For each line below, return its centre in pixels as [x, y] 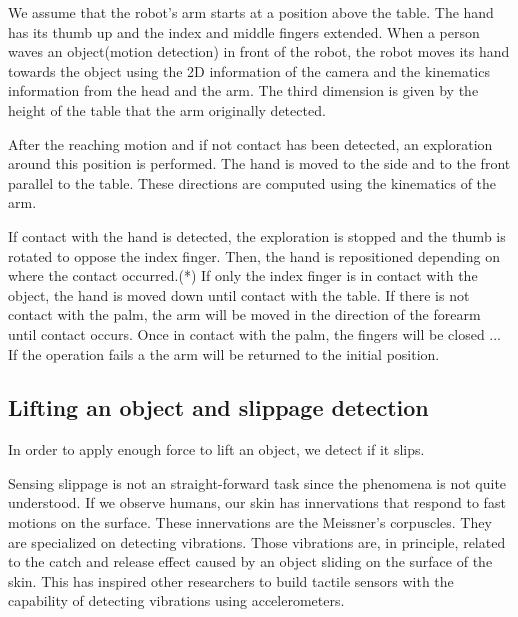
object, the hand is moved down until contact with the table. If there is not [239, 294]
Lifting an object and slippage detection [218, 407]
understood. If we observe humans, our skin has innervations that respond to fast [257, 502]
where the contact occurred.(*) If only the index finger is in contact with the [243, 275]
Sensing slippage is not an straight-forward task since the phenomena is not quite [257, 482]
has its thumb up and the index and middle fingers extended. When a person [244, 31]
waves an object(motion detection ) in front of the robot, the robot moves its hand [259, 51]
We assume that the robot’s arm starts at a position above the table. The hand [251, 12]
